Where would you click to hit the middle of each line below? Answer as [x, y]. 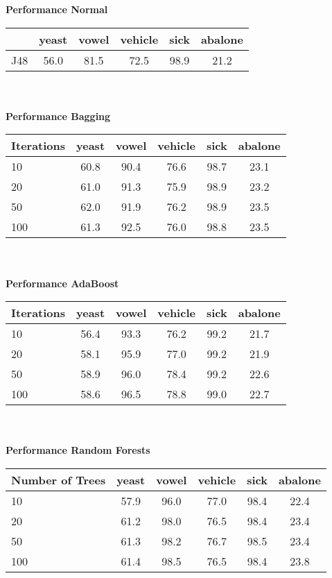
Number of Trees [59, 479]
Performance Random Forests [78, 450]
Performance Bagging [58, 116]
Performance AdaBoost [62, 283]
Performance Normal [57, 9]
